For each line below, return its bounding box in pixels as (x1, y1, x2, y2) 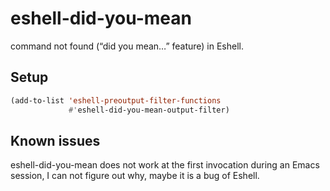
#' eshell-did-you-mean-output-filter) (68, 105, 230, 115)
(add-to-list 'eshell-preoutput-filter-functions (10, 95, 222, 106)
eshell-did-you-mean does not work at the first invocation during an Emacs (10, 159, 320, 171)
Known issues (10, 132, 101, 149)
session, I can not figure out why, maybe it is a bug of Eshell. (10, 170, 260, 182)
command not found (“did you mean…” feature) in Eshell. (10, 40, 245, 52)
